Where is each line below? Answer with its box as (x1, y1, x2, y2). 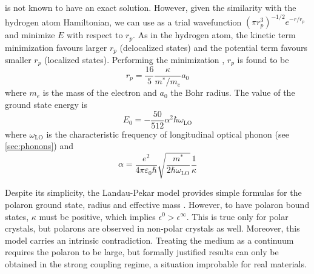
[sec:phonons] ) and (5, 139, 73, 152)
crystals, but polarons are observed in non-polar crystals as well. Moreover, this (5, 222, 300, 235)
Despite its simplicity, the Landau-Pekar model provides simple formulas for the (5, 186, 302, 199)
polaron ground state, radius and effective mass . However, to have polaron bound (5, 198, 310, 210)
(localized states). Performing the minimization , (44, 53, 225, 65)
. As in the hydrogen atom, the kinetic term (133, 28, 296, 41)
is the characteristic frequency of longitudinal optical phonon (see (46, 127, 289, 140)
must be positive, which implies (39, 210, 156, 222)
